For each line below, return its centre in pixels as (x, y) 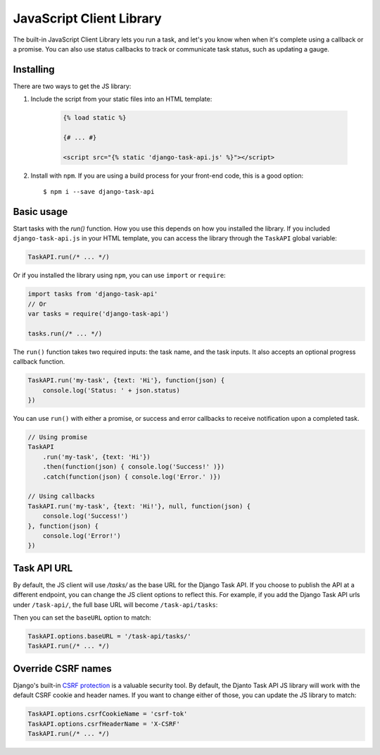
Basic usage (40, 211)
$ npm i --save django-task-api (99, 192)
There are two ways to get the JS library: (72, 86)
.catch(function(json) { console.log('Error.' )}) (132, 477)
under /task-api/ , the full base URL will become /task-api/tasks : (115, 604)
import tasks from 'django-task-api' (93, 294)
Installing (34, 69)
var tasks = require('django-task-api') (98, 314)
